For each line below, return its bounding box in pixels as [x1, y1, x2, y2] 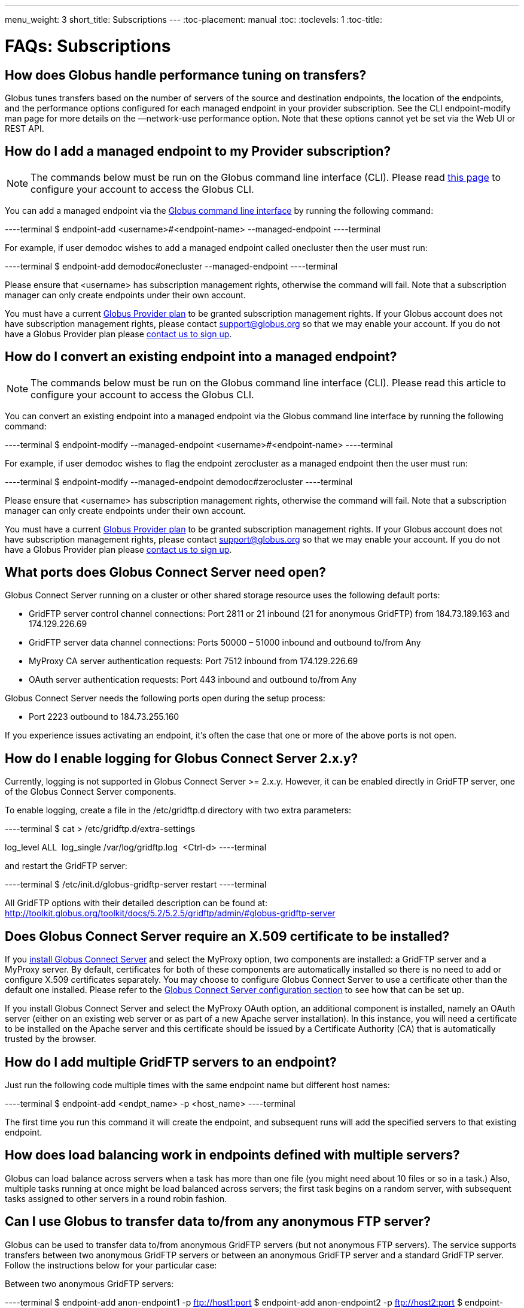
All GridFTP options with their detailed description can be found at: [5, 898, 267, 909]
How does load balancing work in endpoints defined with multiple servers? [5, 1147, 460, 1163]
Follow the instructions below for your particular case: [5, 1259, 217, 1270]
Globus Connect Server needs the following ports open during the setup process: [5, 693, 325, 704]
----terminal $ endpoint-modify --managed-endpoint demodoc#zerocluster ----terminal [5, 476, 353, 487]
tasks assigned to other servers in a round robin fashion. [5, 1193, 227, 1204]
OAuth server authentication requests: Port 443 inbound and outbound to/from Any [29, 674, 357, 685]
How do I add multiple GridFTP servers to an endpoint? [5, 1054, 337, 1070]
